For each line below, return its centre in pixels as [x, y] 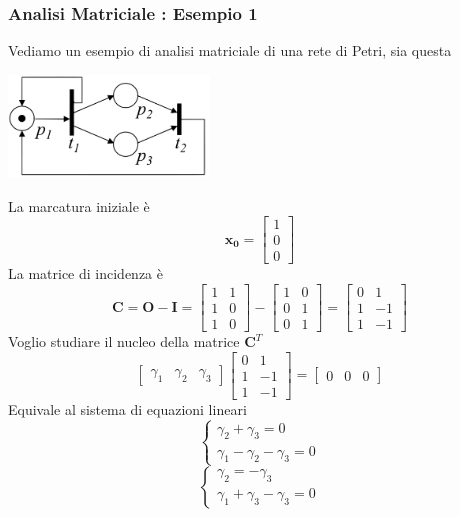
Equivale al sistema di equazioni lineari [127, 408]
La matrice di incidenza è [85, 273]
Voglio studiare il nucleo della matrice [124, 341]
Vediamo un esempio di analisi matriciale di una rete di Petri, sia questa [230, 50]
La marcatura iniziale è [79, 205]
